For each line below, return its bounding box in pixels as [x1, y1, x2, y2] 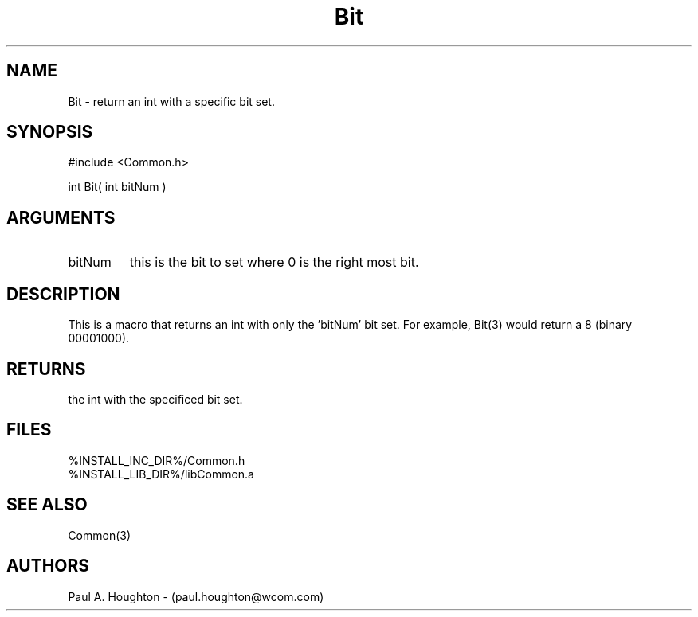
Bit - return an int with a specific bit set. [68, 94, 275, 108]
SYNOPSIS [6, 122, 93, 143]
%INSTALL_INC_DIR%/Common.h [68, 453, 245, 467]
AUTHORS [6, 556, 90, 576]
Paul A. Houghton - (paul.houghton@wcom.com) [68, 589, 324, 603]
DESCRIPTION [6, 283, 120, 304]
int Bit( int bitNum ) [68, 180, 167, 194]
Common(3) [68, 528, 131, 542]
